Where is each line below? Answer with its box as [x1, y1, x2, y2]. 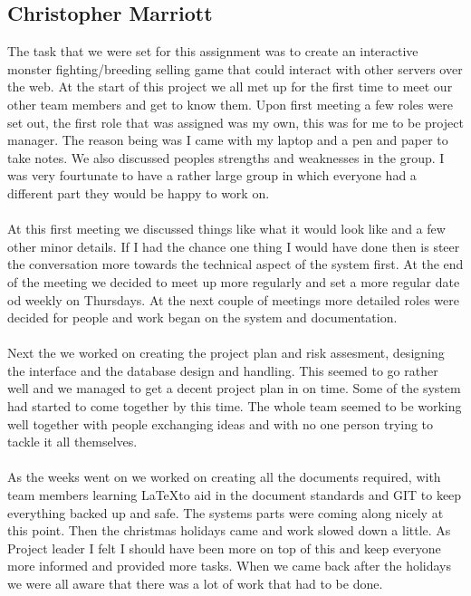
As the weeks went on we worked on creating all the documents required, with [7, 467, 441, 486]
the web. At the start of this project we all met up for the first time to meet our [7, 77, 453, 96]
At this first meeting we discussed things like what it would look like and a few [7, 219, 446, 238]
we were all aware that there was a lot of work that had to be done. [7, 574, 383, 593]
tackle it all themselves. [7, 432, 138, 451]
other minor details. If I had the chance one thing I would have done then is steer [7, 236, 460, 255]
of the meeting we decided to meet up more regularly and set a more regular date [7, 272, 460, 291]
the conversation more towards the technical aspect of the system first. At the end [7, 255, 464, 274]
